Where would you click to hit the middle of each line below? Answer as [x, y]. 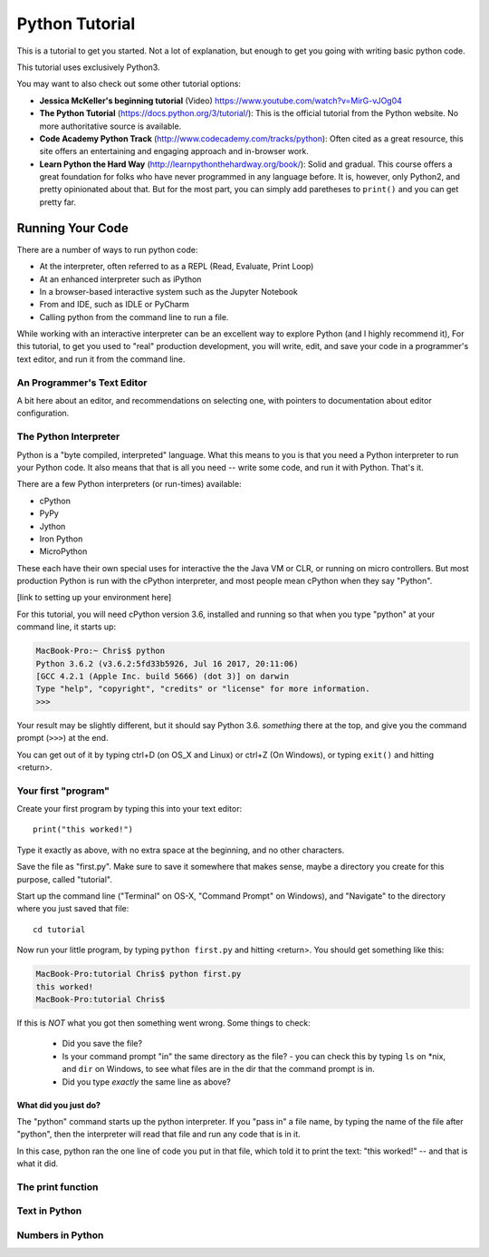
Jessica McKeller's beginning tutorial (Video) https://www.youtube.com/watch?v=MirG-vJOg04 [221, 101]
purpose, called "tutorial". [64, 879]
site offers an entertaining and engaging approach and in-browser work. [174, 151]
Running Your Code [72, 228]
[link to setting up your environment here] [94, 598]
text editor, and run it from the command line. [101, 359]
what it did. [38, 1164]
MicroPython [63, 551]
